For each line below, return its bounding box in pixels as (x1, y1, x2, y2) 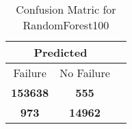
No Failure (60, 65, 110, 81)
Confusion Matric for (16, 1, 116, 17)
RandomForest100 (23, 17, 109, 33)
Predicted (34, 44, 88, 60)
